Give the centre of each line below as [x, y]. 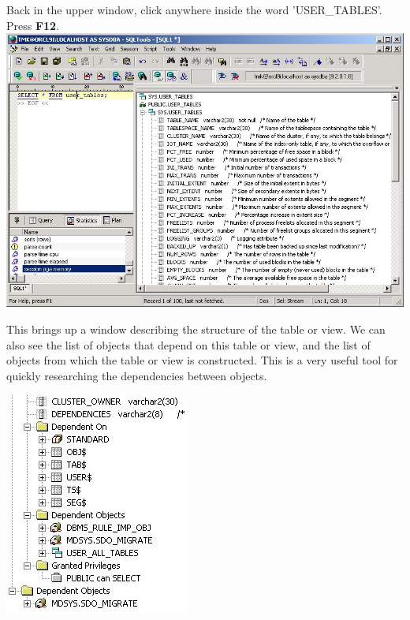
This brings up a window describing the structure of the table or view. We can [196, 329]
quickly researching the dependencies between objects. [137, 375]
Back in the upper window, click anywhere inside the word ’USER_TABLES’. [194, 9]
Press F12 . [33, 25]
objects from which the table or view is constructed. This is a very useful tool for [202, 360]
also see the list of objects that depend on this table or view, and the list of [188, 344]
